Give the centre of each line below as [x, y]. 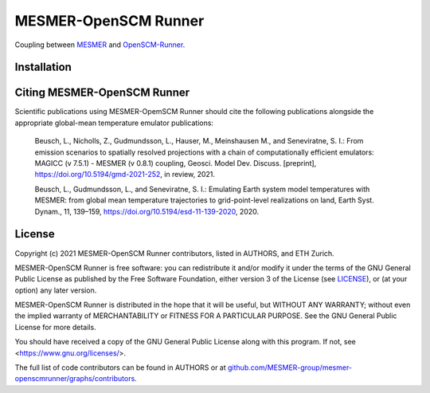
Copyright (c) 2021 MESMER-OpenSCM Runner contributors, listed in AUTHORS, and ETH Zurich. [174, 253]
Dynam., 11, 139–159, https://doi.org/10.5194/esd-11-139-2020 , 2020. [147, 211]
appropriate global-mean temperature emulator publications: [114, 123]
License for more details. [55, 327]
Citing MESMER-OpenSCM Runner [102, 93]
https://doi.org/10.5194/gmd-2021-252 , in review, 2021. [125, 175]
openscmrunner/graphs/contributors [75, 379]
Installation [43, 67]
